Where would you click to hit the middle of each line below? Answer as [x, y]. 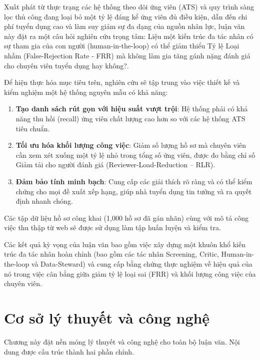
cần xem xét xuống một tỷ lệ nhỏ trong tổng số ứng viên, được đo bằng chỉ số [135, 155]
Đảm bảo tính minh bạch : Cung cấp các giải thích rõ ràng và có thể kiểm [134, 181]
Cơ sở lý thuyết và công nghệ [107, 318]
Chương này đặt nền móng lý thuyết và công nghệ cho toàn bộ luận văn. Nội [122, 341]
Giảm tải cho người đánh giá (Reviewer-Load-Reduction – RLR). [115, 165]
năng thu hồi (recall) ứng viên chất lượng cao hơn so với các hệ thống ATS [130, 118]
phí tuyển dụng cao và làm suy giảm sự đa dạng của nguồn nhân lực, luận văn [124, 26]
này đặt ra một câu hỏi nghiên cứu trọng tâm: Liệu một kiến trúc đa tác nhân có [129, 36]
